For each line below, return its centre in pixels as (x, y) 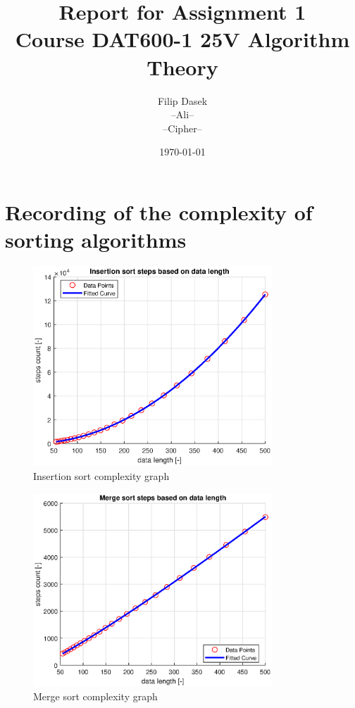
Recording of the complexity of (159, 211)
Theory (182, 67)
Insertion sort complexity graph (101, 476)
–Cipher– (182, 128)
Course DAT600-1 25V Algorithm (182, 39)
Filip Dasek (182, 100)
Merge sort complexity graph (95, 696)
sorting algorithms (96, 240)
